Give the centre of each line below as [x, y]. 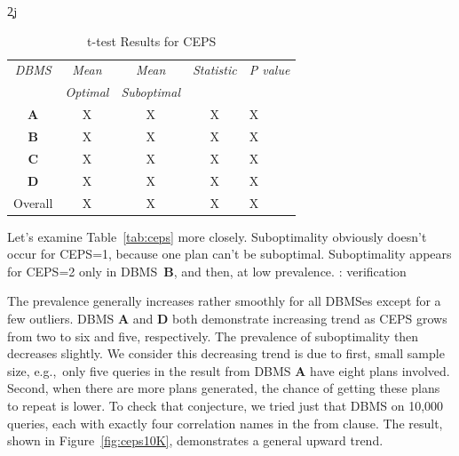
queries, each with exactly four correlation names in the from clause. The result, [225, 423]
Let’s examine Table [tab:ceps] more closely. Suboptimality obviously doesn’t [217, 236]
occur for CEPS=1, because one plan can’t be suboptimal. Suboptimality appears [229, 254]
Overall [33, 202]
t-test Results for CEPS [152, 40]
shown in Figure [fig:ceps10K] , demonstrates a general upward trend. [195, 440]
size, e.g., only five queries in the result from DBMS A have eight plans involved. [229, 370]
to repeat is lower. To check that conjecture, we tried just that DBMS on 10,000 [226, 405]
